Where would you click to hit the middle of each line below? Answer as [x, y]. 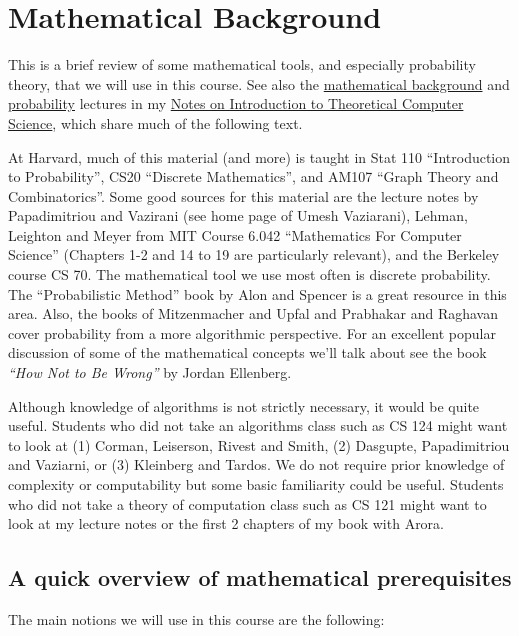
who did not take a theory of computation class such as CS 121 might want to [247, 503]
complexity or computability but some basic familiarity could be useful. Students [256, 484]
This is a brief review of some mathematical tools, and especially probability [242, 64]
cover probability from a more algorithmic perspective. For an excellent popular [252, 332]
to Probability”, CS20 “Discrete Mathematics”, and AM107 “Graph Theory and [253, 176]
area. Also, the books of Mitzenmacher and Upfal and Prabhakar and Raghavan [253, 313]
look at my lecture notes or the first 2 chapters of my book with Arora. [226, 523]
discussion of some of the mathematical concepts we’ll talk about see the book [247, 352]
